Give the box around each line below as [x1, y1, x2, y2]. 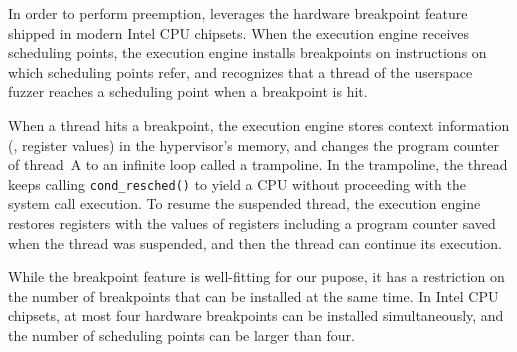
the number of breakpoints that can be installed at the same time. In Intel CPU [8, 285, 499, 306]
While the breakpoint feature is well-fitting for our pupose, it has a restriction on [8, 266, 505, 287]
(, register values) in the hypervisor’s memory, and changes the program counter [8, 134, 500, 155]
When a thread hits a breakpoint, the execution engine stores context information [8, 114, 510, 135]
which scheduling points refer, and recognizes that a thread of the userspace [8, 61, 473, 82]
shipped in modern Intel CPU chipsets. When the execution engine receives [8, 22, 470, 43]
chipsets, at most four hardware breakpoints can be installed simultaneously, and [8, 305, 504, 326]
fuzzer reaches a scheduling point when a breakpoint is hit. [8, 81, 368, 102]
